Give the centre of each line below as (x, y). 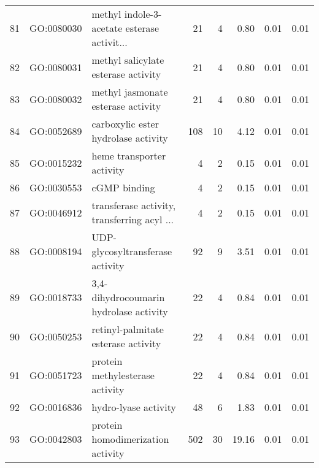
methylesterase (123, 375)
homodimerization (130, 439)
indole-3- (143, 14)
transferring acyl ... (133, 219)
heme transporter (129, 155)
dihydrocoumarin (128, 297)
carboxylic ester (125, 124)
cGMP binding (123, 187)
